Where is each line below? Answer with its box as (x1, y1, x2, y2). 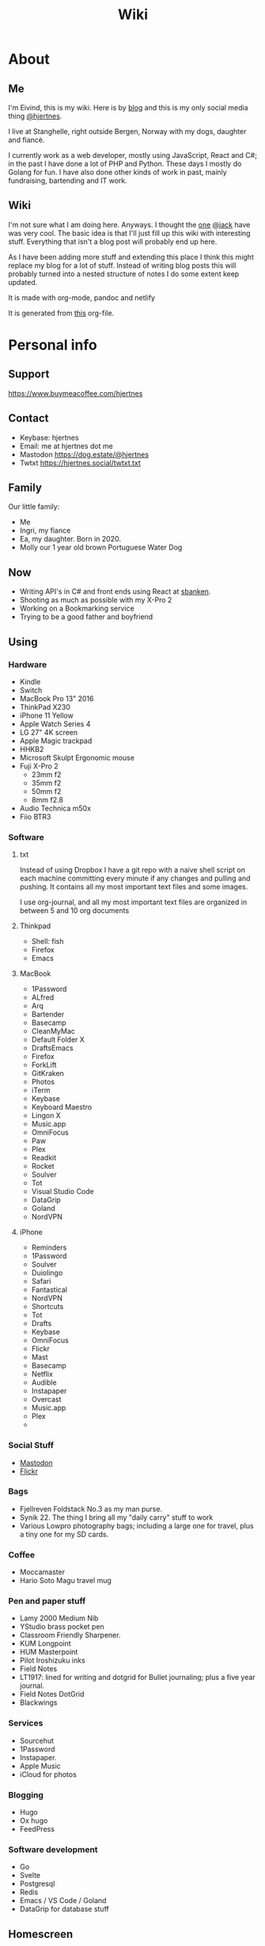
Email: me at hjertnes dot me (19, 441, 113, 450)
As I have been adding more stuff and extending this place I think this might (8, 252, 255, 261)
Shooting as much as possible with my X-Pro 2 (19, 595, 172, 605)
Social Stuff (8, 1439, 54, 1451)
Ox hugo (19, 1816, 48, 1825)
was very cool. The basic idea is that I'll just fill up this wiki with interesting (8, 228, 251, 237)
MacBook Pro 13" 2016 (19, 693, 94, 703)
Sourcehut (19, 1736, 54, 1745)
